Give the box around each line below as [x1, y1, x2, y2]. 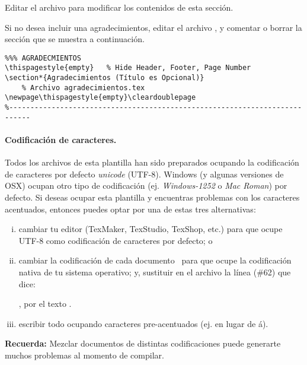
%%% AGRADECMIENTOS [5, 53, 81, 62]
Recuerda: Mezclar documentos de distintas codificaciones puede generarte [5, 337, 281, 350]
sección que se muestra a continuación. [5, 33, 145, 45]
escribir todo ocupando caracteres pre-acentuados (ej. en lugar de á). [18, 317, 268, 329]
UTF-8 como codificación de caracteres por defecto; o [18, 234, 213, 246]
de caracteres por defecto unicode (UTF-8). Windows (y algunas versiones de [5, 167, 284, 180]
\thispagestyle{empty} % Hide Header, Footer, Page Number [5, 64, 251, 72]
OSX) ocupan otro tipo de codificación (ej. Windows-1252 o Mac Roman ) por [5, 179, 287, 192]
